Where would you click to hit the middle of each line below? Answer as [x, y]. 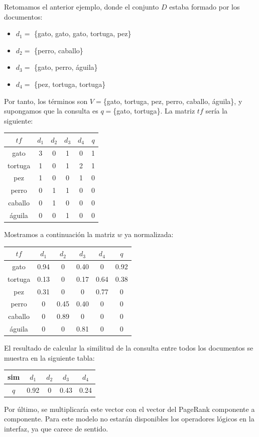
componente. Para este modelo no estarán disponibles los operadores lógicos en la [129, 419]
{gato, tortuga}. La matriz [154, 111]
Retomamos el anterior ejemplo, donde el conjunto [82, 7]
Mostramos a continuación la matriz [59, 234]
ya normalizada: [149, 234]
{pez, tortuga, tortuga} [70, 84]
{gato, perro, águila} [66, 67]
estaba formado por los [205, 7]
